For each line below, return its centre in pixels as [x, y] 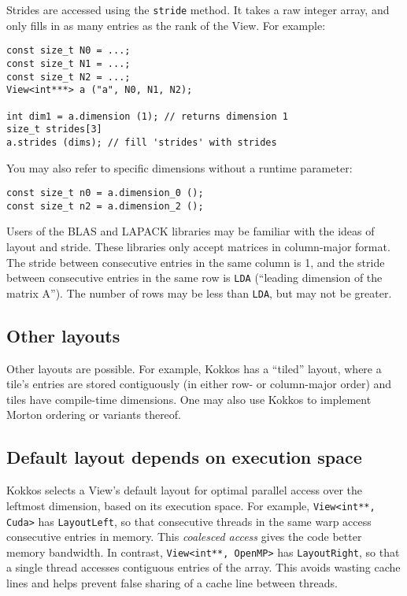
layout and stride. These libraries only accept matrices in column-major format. [198, 246]
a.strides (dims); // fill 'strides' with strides [142, 142]
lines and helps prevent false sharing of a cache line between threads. [172, 583]
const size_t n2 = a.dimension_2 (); [105, 206]
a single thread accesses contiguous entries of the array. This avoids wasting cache [203, 567]
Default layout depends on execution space [184, 457]
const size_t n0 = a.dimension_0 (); [105, 193]
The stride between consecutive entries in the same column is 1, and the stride [196, 262]
